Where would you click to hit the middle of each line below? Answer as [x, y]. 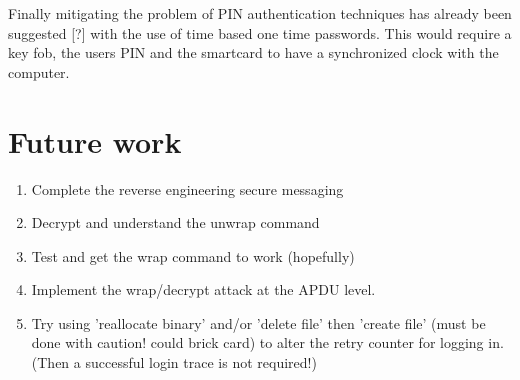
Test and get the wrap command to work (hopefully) [193, 255]
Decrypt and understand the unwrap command [175, 222]
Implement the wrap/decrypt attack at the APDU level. [203, 289]
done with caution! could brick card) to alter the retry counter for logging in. [267, 342]
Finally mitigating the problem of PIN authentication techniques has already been [260, 13]
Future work [95, 140]
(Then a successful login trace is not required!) [174, 362]
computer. [39, 71]
